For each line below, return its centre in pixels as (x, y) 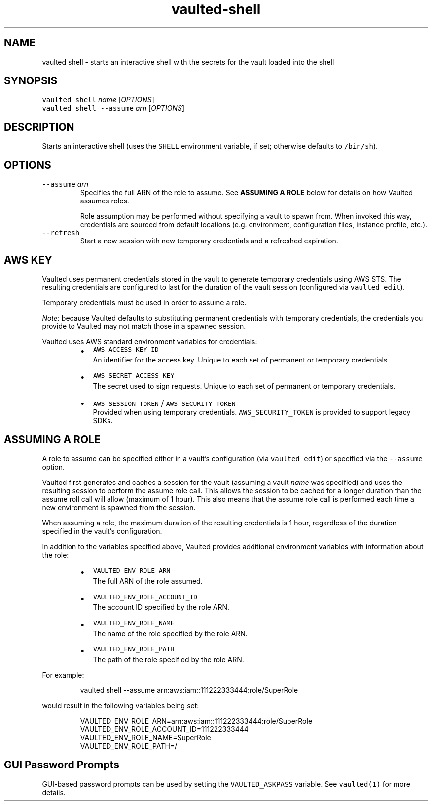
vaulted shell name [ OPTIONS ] (98, 100)
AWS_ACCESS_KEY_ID (126, 349)
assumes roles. (105, 201)
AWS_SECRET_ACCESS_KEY (134, 375)
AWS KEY (28, 260)
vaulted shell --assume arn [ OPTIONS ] (113, 108)
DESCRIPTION (39, 127)
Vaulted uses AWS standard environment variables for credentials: (150, 341)
